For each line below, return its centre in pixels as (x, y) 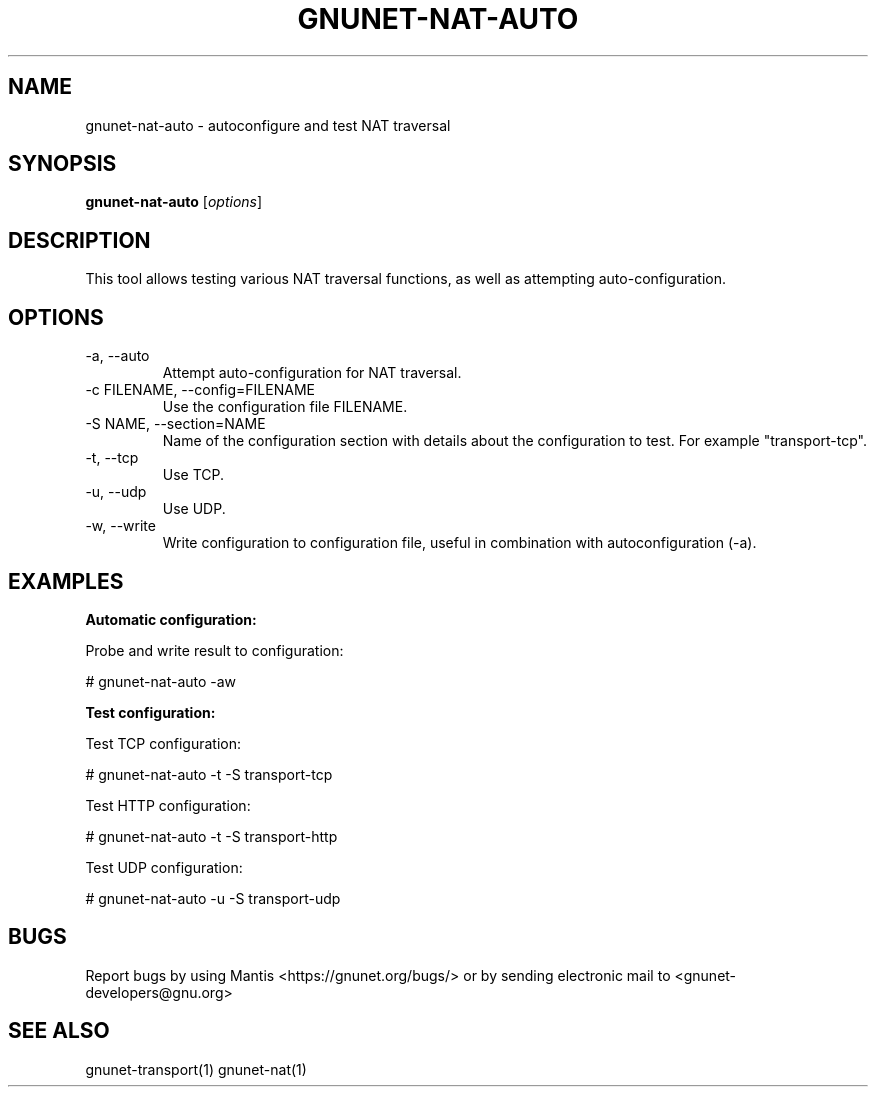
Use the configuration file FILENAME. (285, 407)
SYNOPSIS (62, 164)
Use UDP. (194, 509)
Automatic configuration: (171, 619)
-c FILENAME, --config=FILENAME (200, 390)
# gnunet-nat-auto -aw (161, 681)
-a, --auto (117, 356)
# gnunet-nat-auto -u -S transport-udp (213, 898)
